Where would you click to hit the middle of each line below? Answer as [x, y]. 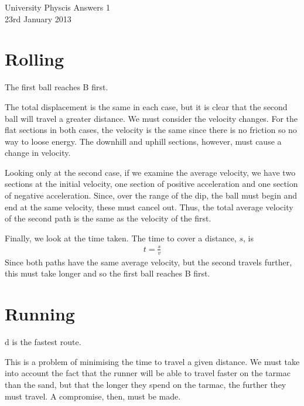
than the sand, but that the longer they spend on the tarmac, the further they [146, 384]
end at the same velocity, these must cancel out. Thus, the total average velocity [149, 207]
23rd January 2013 [38, 18]
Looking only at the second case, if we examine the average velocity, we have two [150, 172]
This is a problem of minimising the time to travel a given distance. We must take [152, 361]
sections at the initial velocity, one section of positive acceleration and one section [151, 184]
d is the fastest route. [43, 342]
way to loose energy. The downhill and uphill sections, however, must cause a [143, 141]
